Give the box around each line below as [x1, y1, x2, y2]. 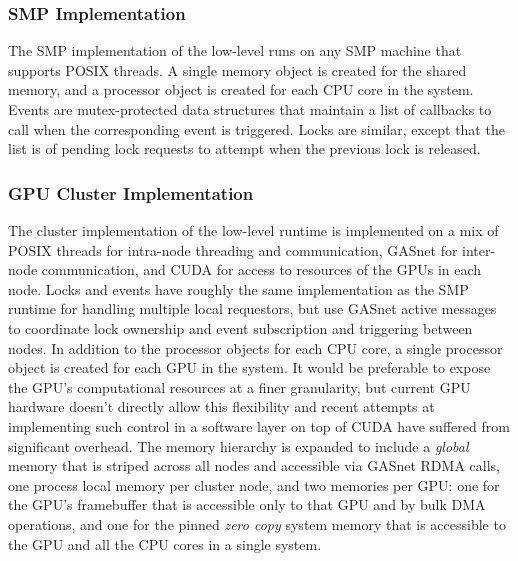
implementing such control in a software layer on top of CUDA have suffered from [8, 415, 510, 436]
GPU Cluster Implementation [8, 180, 254, 205]
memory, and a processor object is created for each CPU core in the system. [8, 79, 474, 100]
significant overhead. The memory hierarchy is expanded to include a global [8, 435, 469, 456]
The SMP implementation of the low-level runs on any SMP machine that [8, 40, 462, 61]
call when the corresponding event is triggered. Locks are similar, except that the [8, 118, 505, 139]
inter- [462, 239, 496, 260]
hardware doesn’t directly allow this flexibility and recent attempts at [8, 396, 435, 417]
